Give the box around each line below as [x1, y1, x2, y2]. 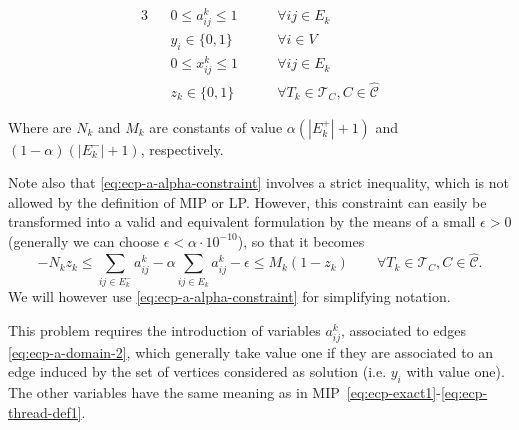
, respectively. [140, 138, 224, 159]
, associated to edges [341, 319, 467, 340]
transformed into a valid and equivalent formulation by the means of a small [8, 211, 476, 232]
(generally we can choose [8, 230, 159, 251]
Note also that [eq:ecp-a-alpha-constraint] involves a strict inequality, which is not [8, 172, 509, 193]
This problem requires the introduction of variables [8, 319, 321, 340]
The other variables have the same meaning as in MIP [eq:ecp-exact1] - [8, 382, 441, 403]
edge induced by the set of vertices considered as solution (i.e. [8, 361, 387, 382]
